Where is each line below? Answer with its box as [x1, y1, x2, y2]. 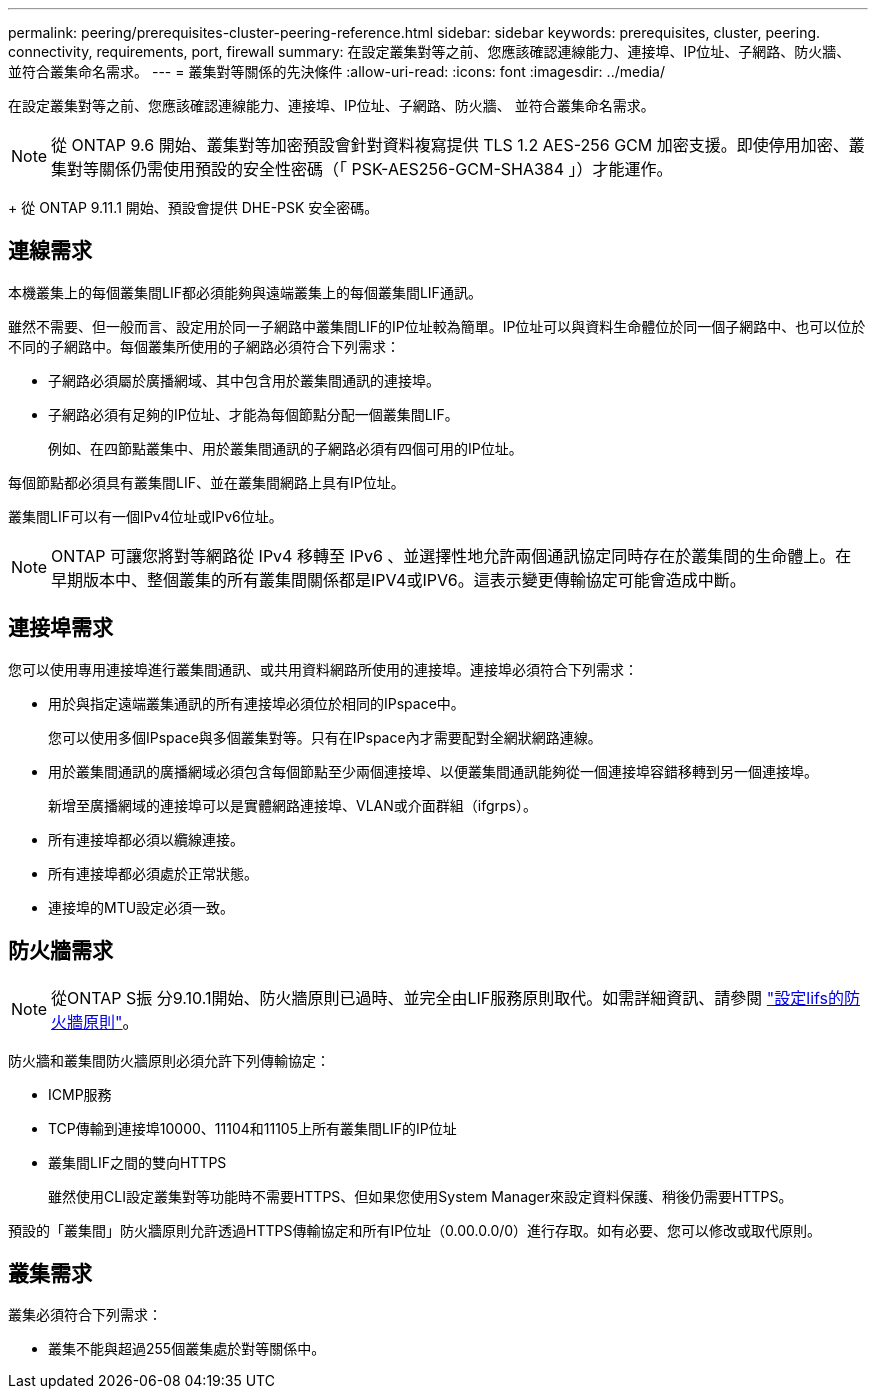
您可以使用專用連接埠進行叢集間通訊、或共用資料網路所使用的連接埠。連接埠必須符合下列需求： [8, 660, 638, 678]
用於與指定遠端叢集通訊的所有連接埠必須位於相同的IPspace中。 [48, 694, 465, 712]
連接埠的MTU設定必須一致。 [48, 898, 235, 916]
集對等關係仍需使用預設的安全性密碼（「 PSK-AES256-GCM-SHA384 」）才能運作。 [51, 159, 673, 179]
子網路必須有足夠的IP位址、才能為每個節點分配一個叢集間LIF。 [48, 405, 459, 423]
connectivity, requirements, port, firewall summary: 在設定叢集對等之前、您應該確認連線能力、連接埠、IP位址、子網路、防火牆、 [8, 43, 851, 60]
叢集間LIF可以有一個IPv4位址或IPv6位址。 [8, 507, 283, 525]
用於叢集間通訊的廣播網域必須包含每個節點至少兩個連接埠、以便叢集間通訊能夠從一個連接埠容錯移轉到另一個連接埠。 [48, 762, 818, 780]
